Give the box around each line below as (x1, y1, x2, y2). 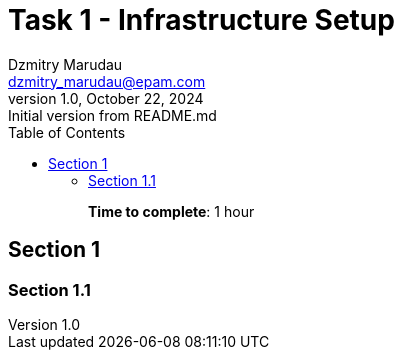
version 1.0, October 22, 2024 (8, 89, 204, 107)
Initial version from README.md (8, 106, 217, 124)
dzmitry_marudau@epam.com (8, 72, 206, 90)
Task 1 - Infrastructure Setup (8, 3, 395, 37)
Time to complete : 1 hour (88, 202, 255, 220)
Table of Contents (8, 123, 126, 141)
